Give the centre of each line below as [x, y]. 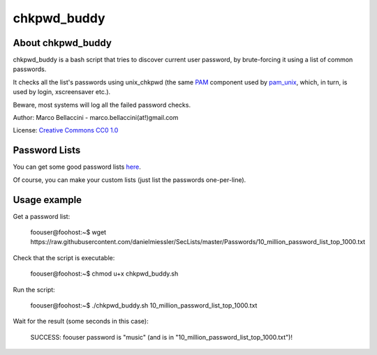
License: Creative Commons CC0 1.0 [66, 130]
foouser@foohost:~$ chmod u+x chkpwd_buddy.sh [104, 274]
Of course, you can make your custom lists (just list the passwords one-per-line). [130, 180]
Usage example [47, 200]
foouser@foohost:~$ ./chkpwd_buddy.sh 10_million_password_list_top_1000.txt [144, 305]
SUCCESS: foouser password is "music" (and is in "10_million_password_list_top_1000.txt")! [162, 337]
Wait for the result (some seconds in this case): [81, 322]
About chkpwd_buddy [62, 43]
